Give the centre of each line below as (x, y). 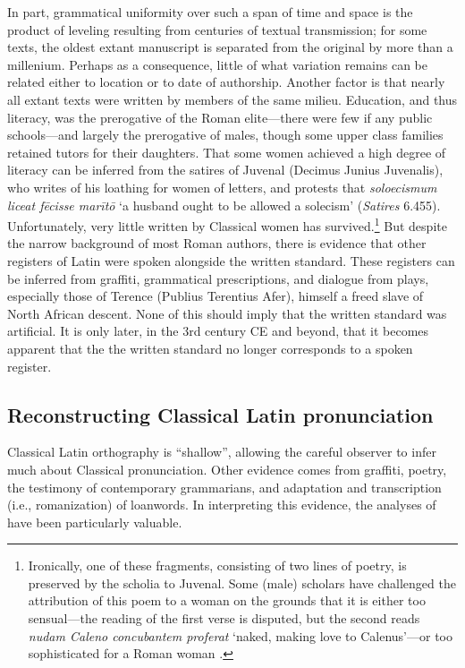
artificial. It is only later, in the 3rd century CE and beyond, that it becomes (218, 331)
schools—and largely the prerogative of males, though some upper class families (225, 135)
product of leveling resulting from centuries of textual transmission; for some (217, 29)
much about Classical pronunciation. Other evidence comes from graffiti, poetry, (227, 469)
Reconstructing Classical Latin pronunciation (220, 414)
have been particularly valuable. (95, 522)
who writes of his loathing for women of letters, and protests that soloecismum (222, 187)
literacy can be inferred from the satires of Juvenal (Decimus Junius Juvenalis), (225, 170)
